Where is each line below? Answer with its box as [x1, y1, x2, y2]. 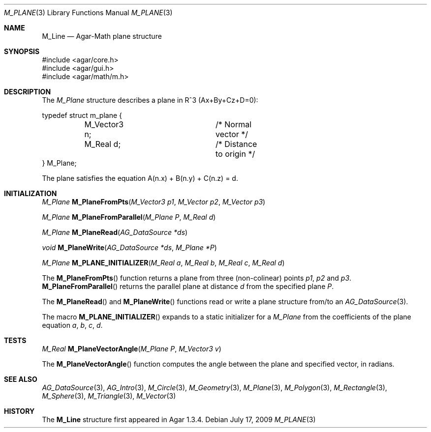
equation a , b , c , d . [42, 321, 103, 329]
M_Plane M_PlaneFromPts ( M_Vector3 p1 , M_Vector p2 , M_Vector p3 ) [42, 198, 266, 206]
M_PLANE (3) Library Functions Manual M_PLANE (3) [4, 8, 173, 17]
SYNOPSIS [4, 47, 40, 56]
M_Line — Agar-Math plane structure [42, 32, 162, 40]
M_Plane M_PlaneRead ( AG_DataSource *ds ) [42, 228, 188, 236]
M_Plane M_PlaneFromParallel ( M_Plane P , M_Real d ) [42, 213, 216, 221]
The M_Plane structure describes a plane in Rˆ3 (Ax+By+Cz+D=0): [42, 96, 258, 104]
